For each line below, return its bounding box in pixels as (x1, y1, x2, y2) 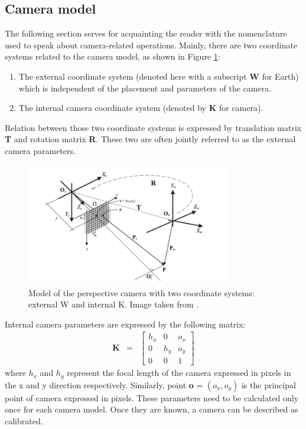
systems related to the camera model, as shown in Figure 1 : (5, 50, 220, 63)
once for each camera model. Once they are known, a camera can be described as (5, 403, 298, 415)
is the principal (241, 378, 296, 391)
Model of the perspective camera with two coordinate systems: (28, 286, 255, 299)
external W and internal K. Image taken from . (28, 298, 199, 310)
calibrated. (5, 415, 43, 427)
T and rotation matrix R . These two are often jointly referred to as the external (5, 133, 296, 145)
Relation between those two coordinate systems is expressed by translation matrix (5, 121, 302, 133)
